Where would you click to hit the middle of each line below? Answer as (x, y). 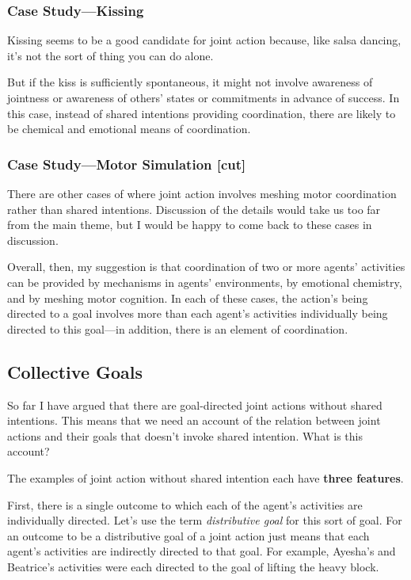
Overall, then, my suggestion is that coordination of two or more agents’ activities (206, 267)
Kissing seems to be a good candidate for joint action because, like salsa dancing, (204, 40)
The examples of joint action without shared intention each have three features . (205, 477)
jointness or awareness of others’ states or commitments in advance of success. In (204, 97)
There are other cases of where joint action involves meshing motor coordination (202, 193)
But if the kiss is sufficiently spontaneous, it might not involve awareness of (190, 82)
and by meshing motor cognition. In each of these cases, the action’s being (188, 298)
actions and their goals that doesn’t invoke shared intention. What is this (185, 435)
